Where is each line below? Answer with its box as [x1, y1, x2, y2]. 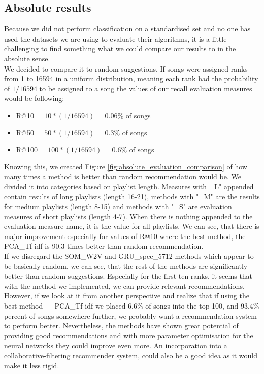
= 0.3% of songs [97, 127, 147, 138]
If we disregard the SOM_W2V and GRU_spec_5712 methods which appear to [4, 251, 254, 261]
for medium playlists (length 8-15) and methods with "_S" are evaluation [4, 201, 232, 212]
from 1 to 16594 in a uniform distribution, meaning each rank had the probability [4, 73, 258, 84]
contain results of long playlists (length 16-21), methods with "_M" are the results [4, 191, 260, 201]
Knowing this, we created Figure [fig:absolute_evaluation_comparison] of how [4, 161, 247, 172]
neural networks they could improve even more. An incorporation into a [4, 340, 227, 351]
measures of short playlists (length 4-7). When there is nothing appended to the [4, 211, 253, 221]
